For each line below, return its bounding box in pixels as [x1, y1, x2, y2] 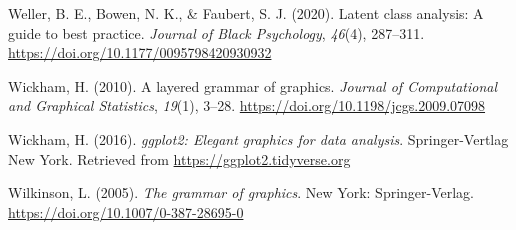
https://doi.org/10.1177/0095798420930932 [8, 42, 272, 63]
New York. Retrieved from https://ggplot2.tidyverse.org [8, 148, 351, 169]
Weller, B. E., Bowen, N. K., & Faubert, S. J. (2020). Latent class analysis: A [8, 3, 484, 23]
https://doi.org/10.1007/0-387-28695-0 [8, 201, 244, 222]
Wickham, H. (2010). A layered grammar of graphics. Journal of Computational [8, 75, 497, 96]
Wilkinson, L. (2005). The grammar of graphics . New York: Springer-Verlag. [8, 182, 475, 203]
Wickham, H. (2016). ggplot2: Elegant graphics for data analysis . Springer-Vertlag [8, 128, 509, 149]
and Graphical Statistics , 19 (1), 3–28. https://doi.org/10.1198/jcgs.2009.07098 [8, 95, 486, 116]
